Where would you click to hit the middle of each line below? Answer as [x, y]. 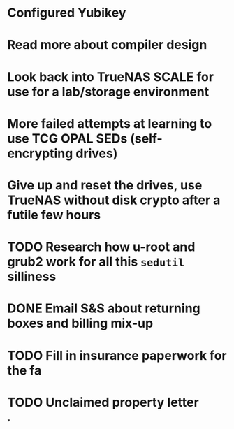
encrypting [40, 153]
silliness [32, 277]
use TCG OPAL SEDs [67, 138]
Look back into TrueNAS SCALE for [111, 77]
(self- [146, 138]
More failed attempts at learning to [110, 123]
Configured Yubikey [67, 13]
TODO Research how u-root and [101, 247]
